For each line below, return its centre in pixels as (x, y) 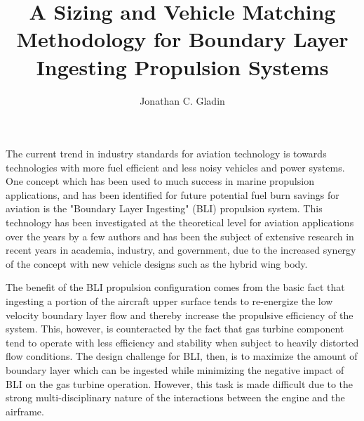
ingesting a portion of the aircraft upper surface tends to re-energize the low (169, 301)
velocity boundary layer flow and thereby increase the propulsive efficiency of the (180, 315)
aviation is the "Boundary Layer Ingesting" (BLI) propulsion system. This (164, 208)
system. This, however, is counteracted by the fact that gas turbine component (175, 329)
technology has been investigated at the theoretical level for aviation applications (180, 222)
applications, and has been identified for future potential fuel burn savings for (173, 194)
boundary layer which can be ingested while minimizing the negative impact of (175, 370)
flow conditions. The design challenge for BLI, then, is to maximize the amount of (182, 356)
